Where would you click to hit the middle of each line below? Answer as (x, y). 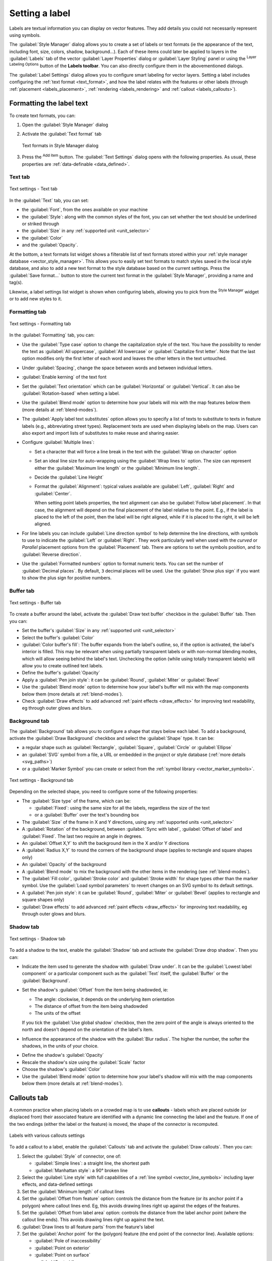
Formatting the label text (49, 103)
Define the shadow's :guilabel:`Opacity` (63, 1055)
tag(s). (16, 282)
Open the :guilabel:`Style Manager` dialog (65, 125)
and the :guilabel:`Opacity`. (50, 245)
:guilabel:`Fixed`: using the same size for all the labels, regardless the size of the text (122, 808)
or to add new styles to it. (36, 299)
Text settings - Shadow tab (37, 939)
